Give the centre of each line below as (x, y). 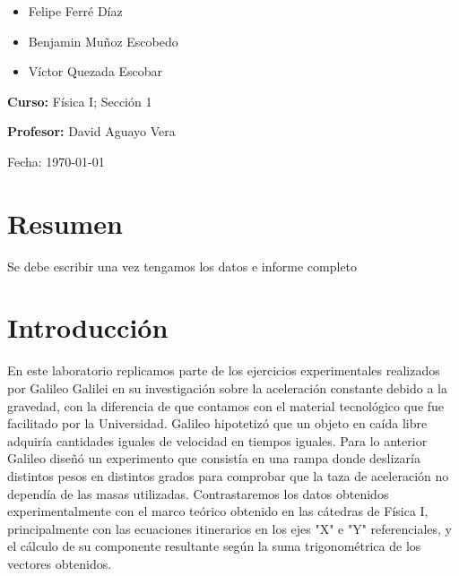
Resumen (65, 223)
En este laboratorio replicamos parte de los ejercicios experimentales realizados (224, 370)
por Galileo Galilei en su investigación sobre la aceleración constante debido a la (227, 388)
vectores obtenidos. (60, 563)
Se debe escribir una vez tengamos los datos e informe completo (182, 266)
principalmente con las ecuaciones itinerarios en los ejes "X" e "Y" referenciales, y (229, 528)
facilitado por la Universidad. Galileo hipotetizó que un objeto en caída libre (217, 423)
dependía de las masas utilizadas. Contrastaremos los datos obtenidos (198, 493)
